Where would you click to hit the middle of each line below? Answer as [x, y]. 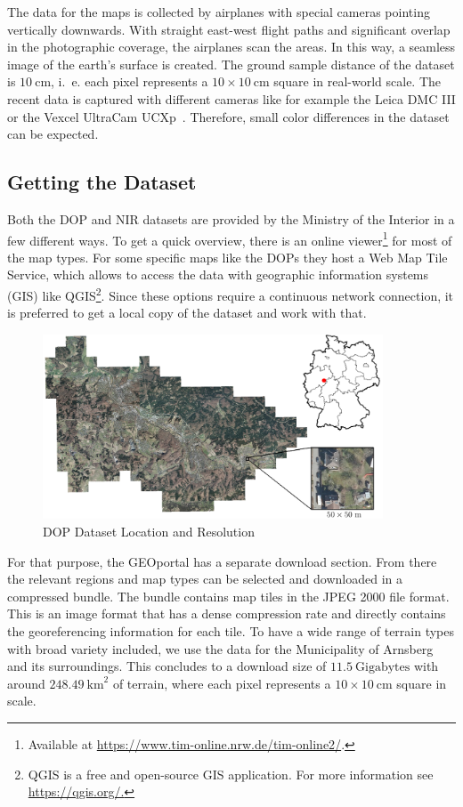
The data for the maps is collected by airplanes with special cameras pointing [219, 12]
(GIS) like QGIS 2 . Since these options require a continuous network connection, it [231, 294]
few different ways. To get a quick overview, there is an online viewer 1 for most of [230, 238]
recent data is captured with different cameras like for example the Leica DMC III [231, 98]
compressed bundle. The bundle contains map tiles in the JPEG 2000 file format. [228, 596]
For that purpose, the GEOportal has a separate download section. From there [222, 561]
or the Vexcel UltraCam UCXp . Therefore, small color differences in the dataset [228, 116]
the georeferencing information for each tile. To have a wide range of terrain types [231, 630]
